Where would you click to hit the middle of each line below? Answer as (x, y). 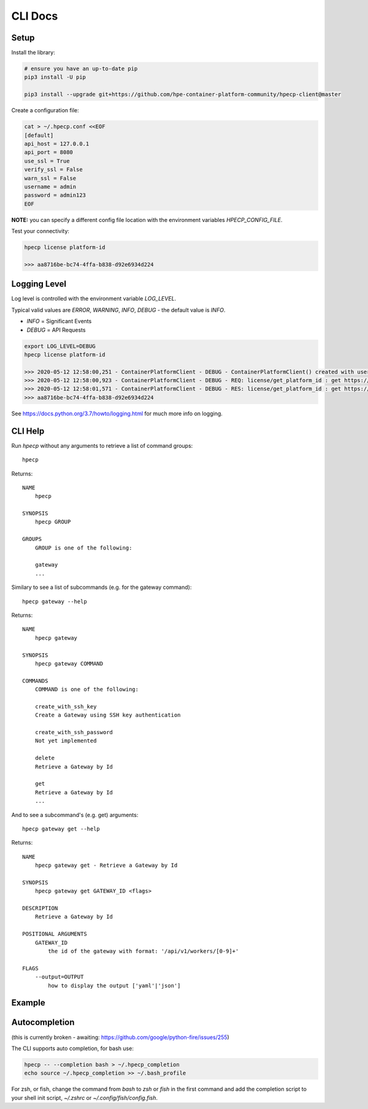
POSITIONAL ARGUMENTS (55, 934)
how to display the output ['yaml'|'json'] (114, 985)
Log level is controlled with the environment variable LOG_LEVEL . (94, 299)
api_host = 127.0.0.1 (57, 144)
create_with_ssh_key (66, 706)
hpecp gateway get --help (61, 829)
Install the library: (33, 53)
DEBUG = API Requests (56, 330)
